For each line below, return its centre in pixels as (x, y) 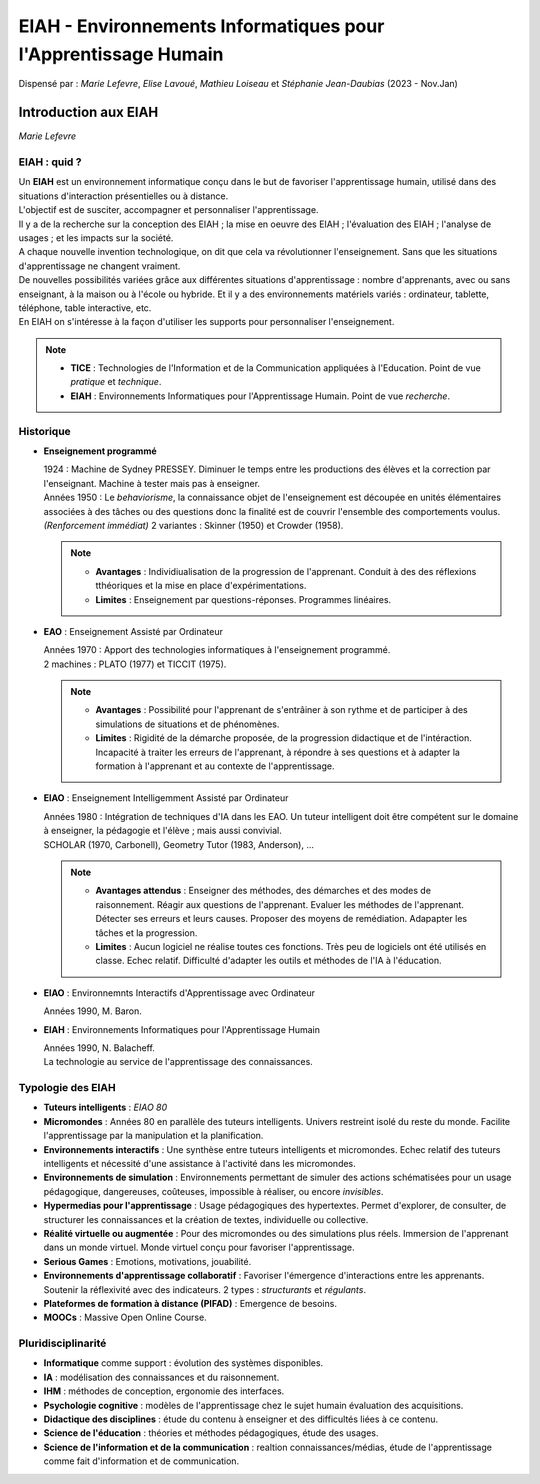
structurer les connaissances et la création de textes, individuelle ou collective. (206, 1219)
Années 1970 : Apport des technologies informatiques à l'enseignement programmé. (217, 650)
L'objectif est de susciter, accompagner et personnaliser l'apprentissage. (168, 210)
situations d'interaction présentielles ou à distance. (123, 196)
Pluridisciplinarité (62, 1343)
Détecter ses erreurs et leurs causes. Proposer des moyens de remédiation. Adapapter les (281, 919)
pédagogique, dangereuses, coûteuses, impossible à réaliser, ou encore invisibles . (213, 1191)
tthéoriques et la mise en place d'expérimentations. (201, 586)
